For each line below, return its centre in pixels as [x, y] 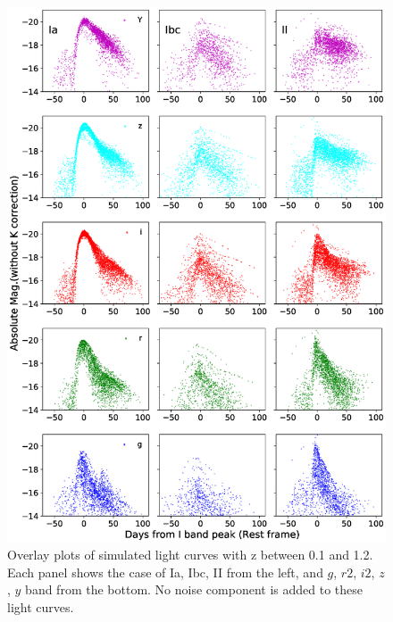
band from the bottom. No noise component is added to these [194, 589]
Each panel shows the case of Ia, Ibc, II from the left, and [165, 572]
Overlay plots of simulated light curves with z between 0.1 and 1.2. [190, 555]
